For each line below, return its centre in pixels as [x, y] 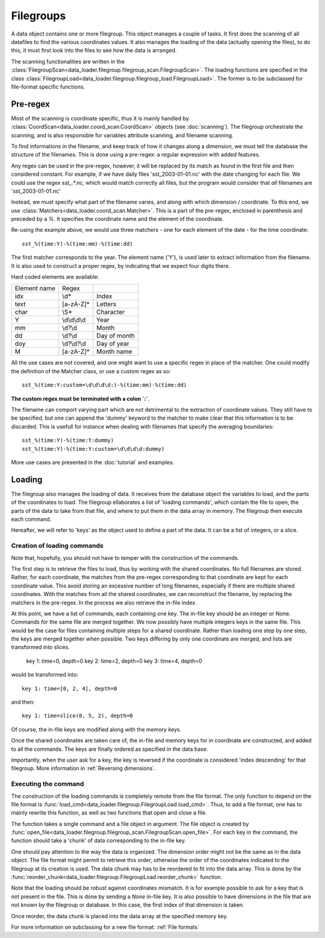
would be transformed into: [45, 675]
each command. [31, 519]
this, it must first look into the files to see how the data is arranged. [94, 51]
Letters [107, 304]
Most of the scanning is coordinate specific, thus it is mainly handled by [100, 118]
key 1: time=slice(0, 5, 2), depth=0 [78, 716]
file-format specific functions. [48, 87]
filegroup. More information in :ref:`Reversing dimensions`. [84, 768]
